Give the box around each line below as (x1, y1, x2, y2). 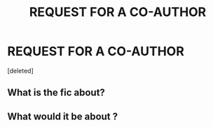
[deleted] (7, 66, 34, 75)
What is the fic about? (7, 87, 105, 98)
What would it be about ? (7, 110, 118, 122)
